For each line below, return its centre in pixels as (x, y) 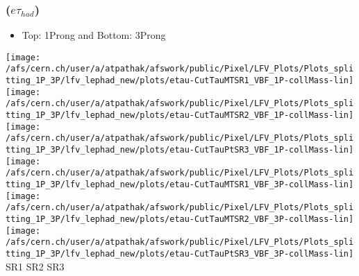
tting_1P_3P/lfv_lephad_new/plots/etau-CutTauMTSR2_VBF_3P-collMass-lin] (180, 219)
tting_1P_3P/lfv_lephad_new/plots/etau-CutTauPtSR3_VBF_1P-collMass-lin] (180, 150)
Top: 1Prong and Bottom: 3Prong (94, 35)
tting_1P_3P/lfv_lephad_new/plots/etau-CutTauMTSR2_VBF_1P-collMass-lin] (180, 115)
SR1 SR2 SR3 (35, 266)
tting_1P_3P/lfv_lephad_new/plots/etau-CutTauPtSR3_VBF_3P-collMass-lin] (180, 253)
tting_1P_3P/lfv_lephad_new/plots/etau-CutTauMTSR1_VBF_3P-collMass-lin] (180, 185)
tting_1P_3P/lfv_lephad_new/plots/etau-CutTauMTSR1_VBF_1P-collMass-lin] (180, 81)
